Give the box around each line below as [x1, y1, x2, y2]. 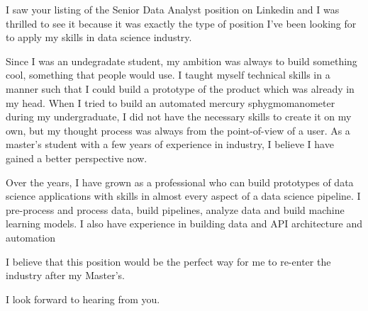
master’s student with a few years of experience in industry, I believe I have [6, 137, 334, 152]
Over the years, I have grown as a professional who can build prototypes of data [6, 174, 354, 189]
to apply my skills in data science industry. [6, 30, 192, 45]
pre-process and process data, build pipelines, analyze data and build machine [6, 202, 345, 217]
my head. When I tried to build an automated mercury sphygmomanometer [6, 95, 335, 110]
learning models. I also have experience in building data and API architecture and [6, 216, 362, 231]
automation [6, 230, 56, 244]
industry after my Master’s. [6, 268, 125, 283]
